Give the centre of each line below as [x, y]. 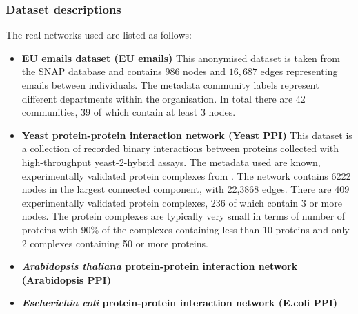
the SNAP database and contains [92, 71]
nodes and [205, 71]
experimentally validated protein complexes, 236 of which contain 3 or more [182, 202]
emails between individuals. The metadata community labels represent [170, 85]
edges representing [299, 71]
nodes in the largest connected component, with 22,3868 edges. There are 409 [186, 189]
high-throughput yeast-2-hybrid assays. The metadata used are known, [171, 161]
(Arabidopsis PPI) [66, 279]
